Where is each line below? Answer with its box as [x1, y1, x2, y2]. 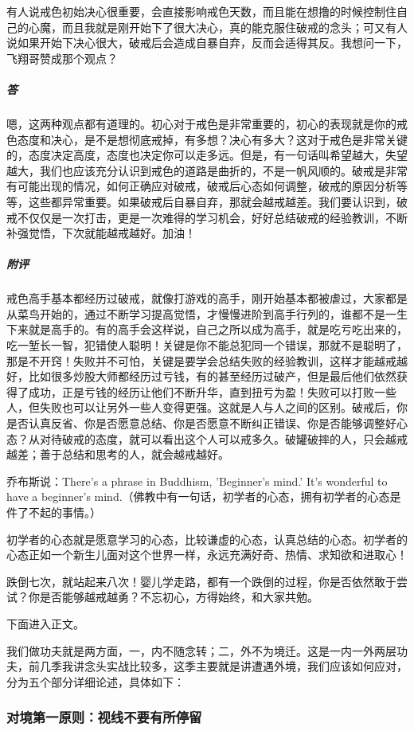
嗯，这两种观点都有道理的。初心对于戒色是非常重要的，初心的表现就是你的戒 [6, 115, 408, 131]
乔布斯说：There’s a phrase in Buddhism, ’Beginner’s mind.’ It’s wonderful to [6, 472, 388, 489]
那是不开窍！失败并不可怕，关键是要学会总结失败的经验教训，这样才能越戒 [6, 352, 396, 369]
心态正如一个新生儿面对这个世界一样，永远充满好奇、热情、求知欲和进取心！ [6, 546, 408, 563]
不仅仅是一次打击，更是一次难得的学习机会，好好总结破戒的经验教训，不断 [17, 209, 408, 225]
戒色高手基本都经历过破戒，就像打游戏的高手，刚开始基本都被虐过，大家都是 [6, 290, 408, 307]
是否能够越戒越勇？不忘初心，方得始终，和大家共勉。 [39, 588, 318, 605]
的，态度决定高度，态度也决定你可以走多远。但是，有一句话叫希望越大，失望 [6, 147, 408, 163]
